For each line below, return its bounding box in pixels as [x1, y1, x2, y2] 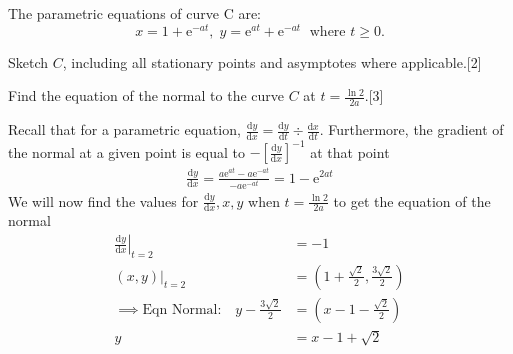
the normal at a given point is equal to [8, 141, 245, 162]
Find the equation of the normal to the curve [8, 85, 285, 106]
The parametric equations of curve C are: [8, 3, 261, 23]
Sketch [8, 51, 49, 72]
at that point [310, 141, 390, 162]
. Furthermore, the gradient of [319, 119, 504, 140]
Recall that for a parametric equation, [8, 119, 241, 140]
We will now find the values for [8, 190, 199, 211]
